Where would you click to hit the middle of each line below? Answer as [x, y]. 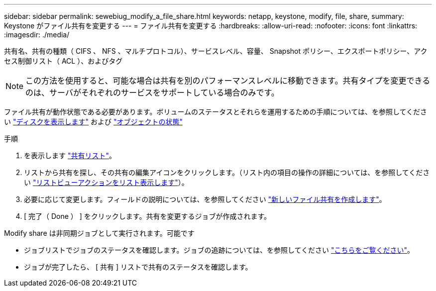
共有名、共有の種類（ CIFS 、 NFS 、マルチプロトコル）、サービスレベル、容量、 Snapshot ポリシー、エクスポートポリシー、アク [216, 51]
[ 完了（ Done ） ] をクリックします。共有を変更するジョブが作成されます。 [148, 216]
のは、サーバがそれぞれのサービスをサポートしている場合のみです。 [152, 93]
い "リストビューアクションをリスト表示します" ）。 [106, 182]
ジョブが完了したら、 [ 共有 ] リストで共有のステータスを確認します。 [138, 267]
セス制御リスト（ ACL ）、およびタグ [63, 61]
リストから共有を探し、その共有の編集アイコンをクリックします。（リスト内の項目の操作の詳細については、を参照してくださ [227, 172]
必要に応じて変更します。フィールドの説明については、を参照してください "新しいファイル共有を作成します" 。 [205, 199]
